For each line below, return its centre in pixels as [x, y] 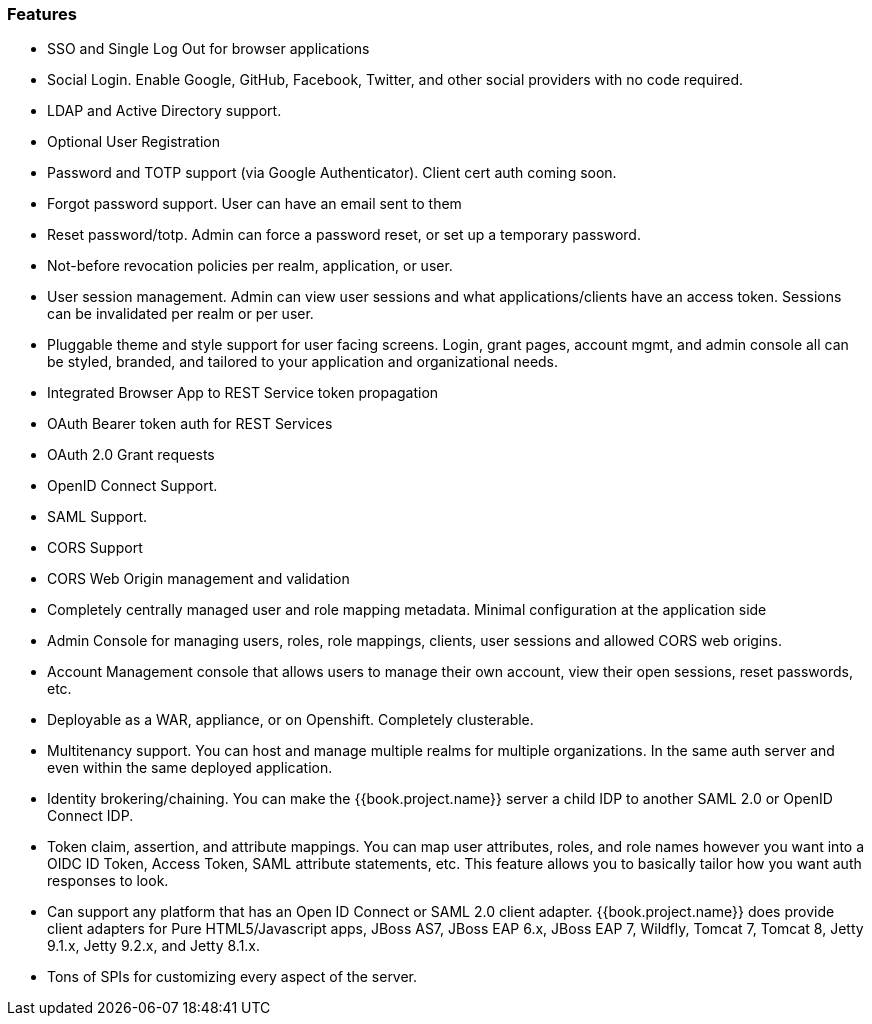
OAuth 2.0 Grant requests [131, 455]
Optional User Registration [133, 142]
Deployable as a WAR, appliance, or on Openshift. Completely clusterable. [290, 720]
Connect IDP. [90, 816]
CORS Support [95, 548]
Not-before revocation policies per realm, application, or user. [250, 266]
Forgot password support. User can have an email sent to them [254, 204]
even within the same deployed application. [190, 768]
